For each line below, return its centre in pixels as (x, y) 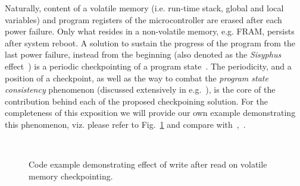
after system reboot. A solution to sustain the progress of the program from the (150, 42)
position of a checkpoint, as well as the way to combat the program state (137, 78)
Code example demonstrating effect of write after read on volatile (148, 164)
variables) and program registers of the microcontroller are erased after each (143, 19)
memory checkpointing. (71, 176)
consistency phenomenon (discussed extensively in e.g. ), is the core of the (140, 89)
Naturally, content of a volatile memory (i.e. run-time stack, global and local (144, 8)
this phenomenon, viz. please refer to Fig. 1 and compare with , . (125, 124)
